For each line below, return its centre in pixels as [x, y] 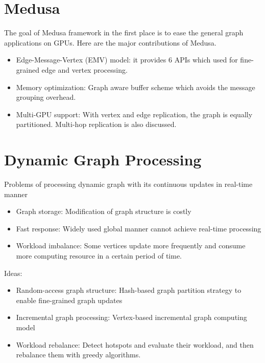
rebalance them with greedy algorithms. [78, 355]
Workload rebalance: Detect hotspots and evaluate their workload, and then [135, 344]
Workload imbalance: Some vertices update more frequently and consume [131, 245]
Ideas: [13, 273]
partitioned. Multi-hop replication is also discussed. [96, 124]
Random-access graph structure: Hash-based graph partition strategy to [129, 290]
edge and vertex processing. [85, 69]
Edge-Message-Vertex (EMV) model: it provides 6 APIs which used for [127, 60]
